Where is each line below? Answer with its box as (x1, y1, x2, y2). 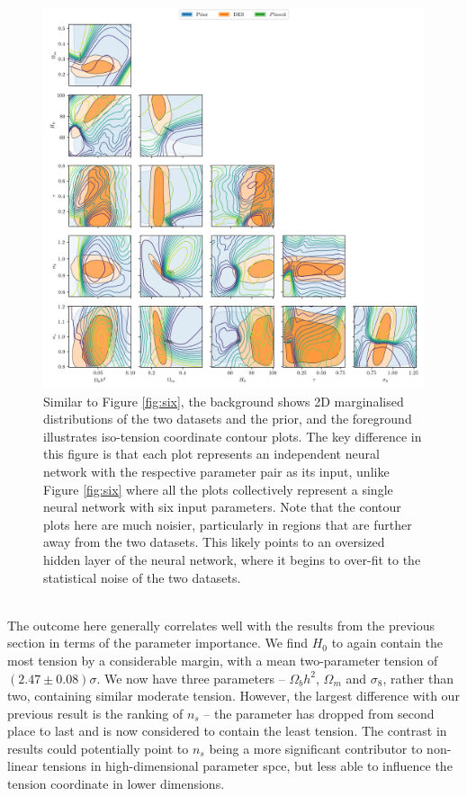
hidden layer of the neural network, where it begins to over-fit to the (43, 550, 421, 568)
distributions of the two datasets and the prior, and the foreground (43, 409, 412, 428)
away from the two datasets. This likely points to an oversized (43, 532, 385, 551)
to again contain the (331, 633, 443, 652)
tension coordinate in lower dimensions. (7, 774, 225, 793)
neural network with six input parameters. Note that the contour (43, 497, 401, 516)
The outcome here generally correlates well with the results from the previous (7, 615, 435, 634)
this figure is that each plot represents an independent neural (43, 444, 380, 463)
